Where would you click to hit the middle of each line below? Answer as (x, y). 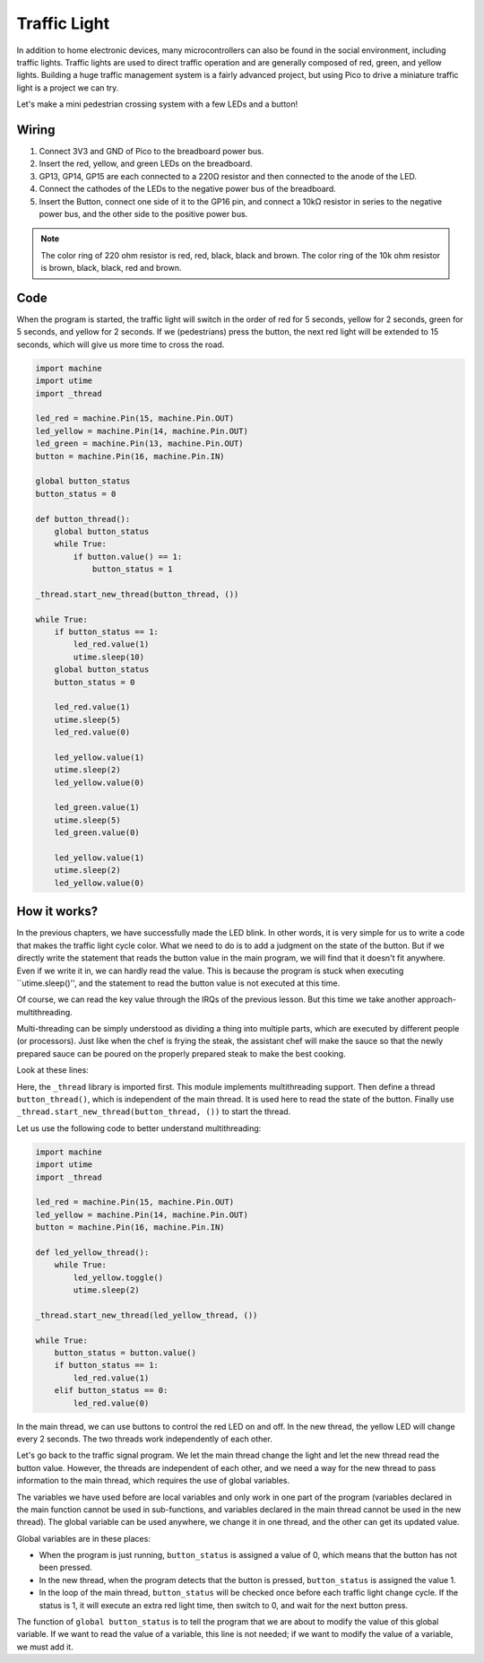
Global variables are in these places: (84, 1538)
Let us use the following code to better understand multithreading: (139, 1128)
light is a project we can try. (68, 87)
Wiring (36, 130)
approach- (437, 999)
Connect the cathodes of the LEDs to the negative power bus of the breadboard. (187, 189)
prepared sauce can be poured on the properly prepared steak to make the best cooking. (181, 1053)
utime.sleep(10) (109, 657)
